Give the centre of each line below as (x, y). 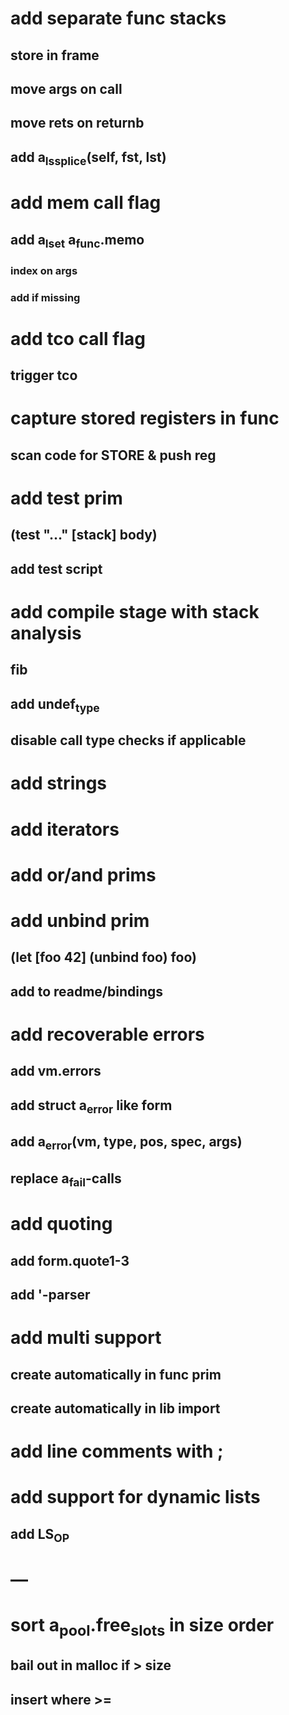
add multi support (86, 1338)
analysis (46, 633)
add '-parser (50, 1295)
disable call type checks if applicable (128, 740)
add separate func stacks (118, 18)
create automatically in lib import (115, 1408)
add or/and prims (83, 874)
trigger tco (44, 375)
